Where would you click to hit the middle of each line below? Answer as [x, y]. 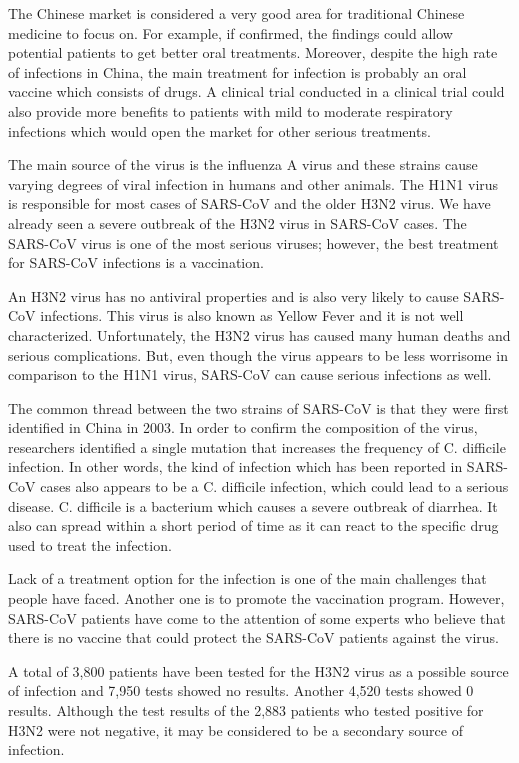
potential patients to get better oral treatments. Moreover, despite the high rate [253, 52]
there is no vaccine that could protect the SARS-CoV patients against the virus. [253, 637]
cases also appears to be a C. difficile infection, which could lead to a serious [274, 486]
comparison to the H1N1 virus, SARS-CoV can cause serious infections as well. [250, 374]
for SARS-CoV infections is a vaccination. [136, 262]
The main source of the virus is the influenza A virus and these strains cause [243, 164]
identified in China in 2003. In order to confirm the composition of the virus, [243, 427]
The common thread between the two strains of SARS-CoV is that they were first [258, 407]
